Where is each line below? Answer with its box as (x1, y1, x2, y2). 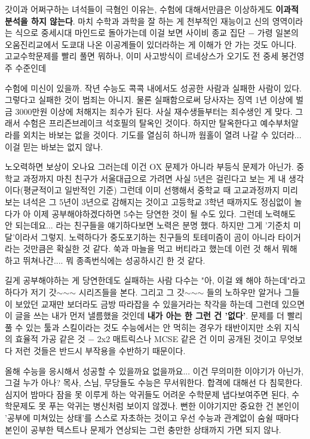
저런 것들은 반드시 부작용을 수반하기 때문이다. (15, 345, 186, 357)
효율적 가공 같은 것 (15, 333, 85, 345)
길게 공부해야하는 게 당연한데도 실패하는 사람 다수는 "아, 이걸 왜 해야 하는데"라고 (5, 274, 306, 286)
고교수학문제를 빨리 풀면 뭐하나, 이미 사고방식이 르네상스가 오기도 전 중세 (5, 50, 279, 62)
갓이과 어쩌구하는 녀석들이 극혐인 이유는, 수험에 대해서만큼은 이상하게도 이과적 (5, 3, 299, 15)
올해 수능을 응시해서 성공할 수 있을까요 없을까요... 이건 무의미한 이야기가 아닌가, (5, 364, 304, 377)
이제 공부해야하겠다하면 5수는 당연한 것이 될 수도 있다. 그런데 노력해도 (33, 207, 296, 219)
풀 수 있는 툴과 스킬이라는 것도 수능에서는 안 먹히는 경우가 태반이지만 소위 (5, 321, 282, 333)
